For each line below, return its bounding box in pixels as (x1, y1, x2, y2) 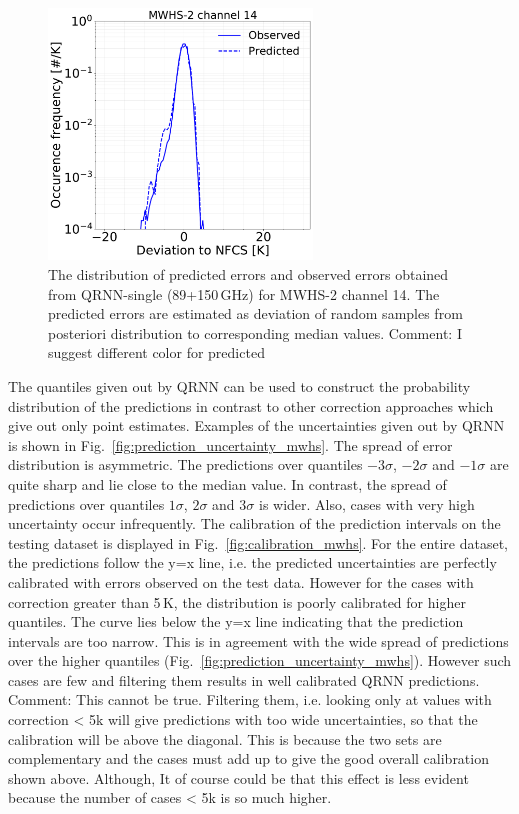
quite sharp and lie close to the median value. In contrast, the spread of (8, 473, 447, 494)
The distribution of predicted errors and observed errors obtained (48, 264, 449, 284)
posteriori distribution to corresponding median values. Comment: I (48, 322, 462, 343)
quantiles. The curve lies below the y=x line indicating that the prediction (8, 611, 464, 632)
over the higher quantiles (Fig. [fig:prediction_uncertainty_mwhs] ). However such (8, 650, 512, 671)
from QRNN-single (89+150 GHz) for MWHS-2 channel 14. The (48, 283, 440, 304)
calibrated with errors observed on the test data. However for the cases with (8, 571, 474, 592)
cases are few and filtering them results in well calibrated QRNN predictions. (8, 669, 480, 690)
